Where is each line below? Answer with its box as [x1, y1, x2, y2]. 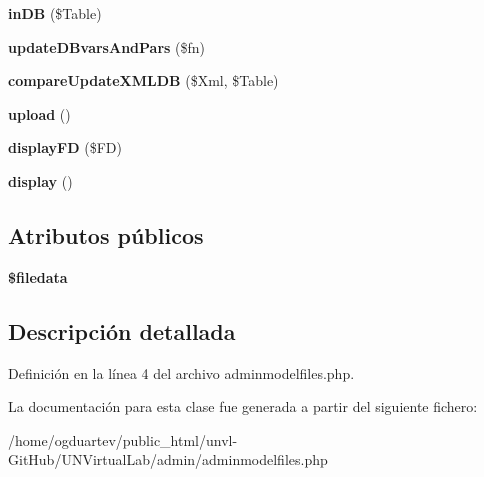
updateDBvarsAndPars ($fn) [8, 36, 206, 57]
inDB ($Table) [8, 3, 102, 23]
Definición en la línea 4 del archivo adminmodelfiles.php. [8, 362, 355, 383]
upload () [8, 103, 71, 124]
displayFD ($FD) [8, 137, 122, 158]
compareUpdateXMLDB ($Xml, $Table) [8, 70, 279, 91]
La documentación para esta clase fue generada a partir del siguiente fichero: [8, 396, 478, 417]
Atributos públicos [8, 219, 204, 250]
